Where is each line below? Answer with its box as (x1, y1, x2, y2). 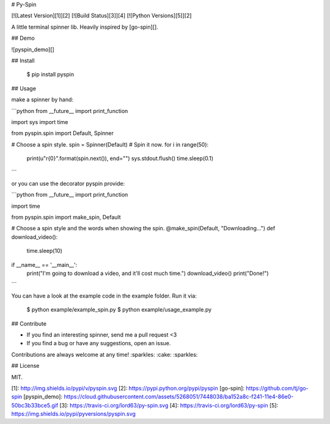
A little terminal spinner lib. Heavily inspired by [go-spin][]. (11, 23, 158, 31)
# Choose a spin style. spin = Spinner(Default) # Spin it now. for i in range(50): (11, 141, 209, 148)
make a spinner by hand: (11, 96, 73, 103)
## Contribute (11, 320, 47, 327)
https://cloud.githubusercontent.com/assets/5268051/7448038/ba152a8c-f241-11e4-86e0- (64, 393, 294, 400)
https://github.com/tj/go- (245, 384, 309, 392)
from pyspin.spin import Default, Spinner (11, 130, 114, 137)
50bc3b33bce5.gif (11, 401, 59, 409)
